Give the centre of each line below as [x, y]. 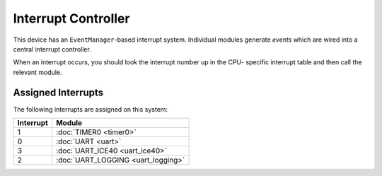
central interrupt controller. [52, 49]
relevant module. [38, 72]
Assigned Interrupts [58, 92]
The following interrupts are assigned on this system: [91, 109]
